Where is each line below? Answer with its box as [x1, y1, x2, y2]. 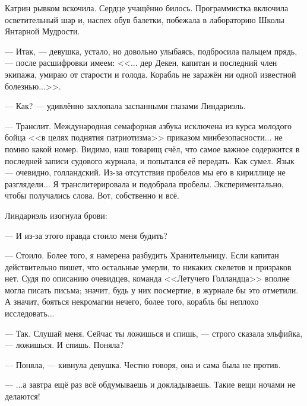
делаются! [5, 390, 40, 402]
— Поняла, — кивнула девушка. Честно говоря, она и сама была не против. [5, 358, 281, 370]
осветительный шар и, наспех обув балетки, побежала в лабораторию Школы [5, 13, 284, 25]
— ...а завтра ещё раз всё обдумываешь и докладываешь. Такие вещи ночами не [5, 378, 296, 391]
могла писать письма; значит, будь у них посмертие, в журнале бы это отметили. [5, 283, 299, 296]
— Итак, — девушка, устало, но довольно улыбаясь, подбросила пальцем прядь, [5, 44, 297, 57]
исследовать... [5, 307, 55, 319]
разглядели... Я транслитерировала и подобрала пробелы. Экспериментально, [5, 177, 284, 190]
